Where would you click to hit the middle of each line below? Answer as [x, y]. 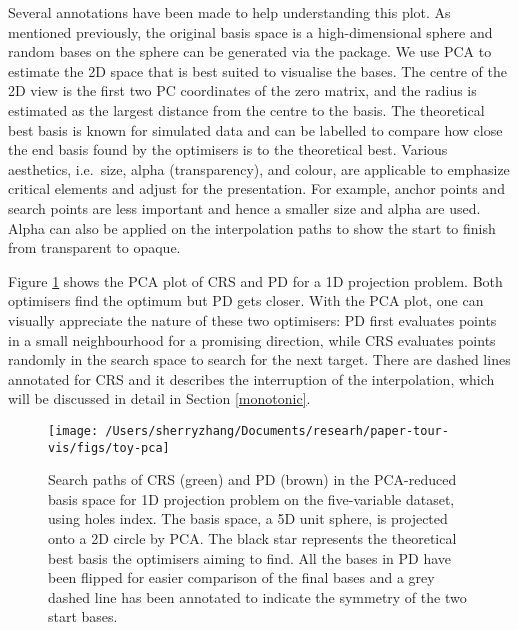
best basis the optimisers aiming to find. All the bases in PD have [250, 557]
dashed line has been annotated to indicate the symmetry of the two [257, 596]
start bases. [83, 616]
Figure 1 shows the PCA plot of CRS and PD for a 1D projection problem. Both [255, 280]
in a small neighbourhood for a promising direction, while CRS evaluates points [252, 339]
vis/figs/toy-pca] [109, 447]
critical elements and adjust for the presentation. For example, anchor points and [256, 188]
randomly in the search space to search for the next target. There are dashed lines [259, 359]
